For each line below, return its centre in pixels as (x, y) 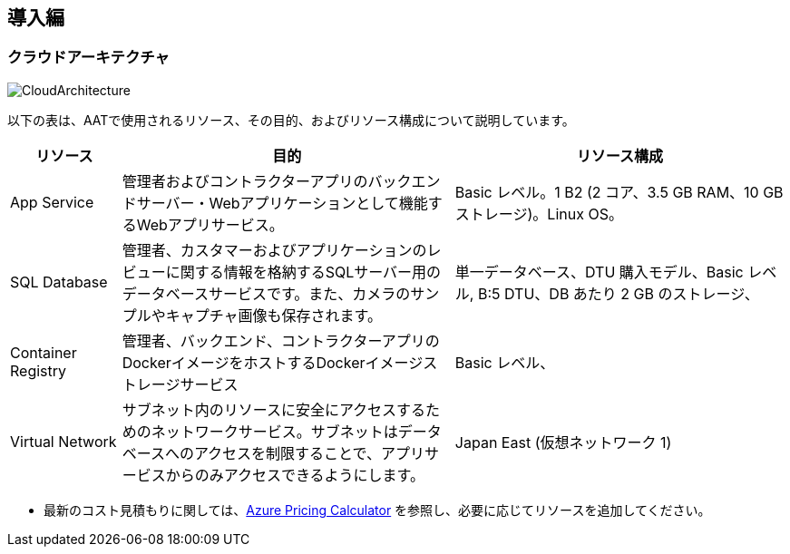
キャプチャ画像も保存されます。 (273, 315)
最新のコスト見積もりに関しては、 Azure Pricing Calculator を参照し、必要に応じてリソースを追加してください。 (377, 510)
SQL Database (59, 282)
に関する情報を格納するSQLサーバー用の (303, 272)
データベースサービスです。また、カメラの (266, 293)
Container (44, 352)
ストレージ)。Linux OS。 (539, 214)
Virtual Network (63, 441)
